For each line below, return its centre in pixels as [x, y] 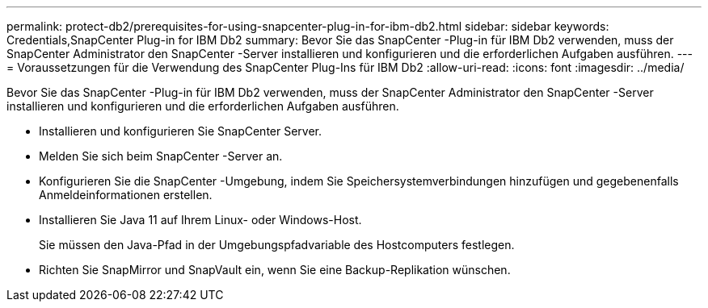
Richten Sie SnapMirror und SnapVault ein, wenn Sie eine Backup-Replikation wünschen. [275, 270]
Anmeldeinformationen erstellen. [126, 195]
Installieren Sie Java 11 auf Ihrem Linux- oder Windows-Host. [200, 220]
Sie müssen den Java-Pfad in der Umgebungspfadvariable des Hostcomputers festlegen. [277, 245]
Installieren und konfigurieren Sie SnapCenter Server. [181, 131]
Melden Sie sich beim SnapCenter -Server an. [161, 156]
